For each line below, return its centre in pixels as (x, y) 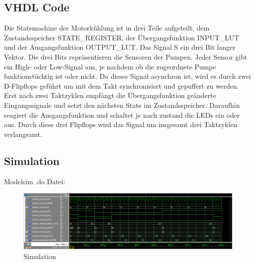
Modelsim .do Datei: (35, 181)
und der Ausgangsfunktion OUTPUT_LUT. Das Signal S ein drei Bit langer (120, 47)
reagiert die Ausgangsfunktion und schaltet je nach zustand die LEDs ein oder (122, 115)
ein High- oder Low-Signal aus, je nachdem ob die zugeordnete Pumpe (110, 66)
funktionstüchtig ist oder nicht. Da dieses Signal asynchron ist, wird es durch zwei (127, 76)
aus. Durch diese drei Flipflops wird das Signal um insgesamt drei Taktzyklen (121, 124)
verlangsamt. (23, 134)
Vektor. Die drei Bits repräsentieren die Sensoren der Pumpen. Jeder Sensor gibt (126, 56)
